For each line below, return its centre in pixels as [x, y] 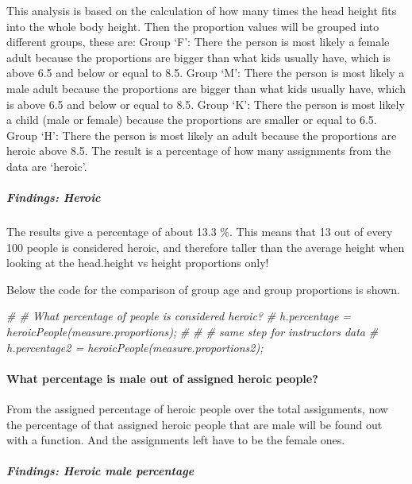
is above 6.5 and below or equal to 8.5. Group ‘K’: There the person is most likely [206, 104]
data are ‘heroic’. [47, 166]
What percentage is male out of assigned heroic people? [162, 378]
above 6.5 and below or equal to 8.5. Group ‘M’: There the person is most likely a [206, 73]
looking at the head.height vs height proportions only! [138, 263]
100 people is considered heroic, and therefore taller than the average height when [206, 247]
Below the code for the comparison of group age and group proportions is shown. [203, 289]
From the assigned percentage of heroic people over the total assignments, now [197, 409]
